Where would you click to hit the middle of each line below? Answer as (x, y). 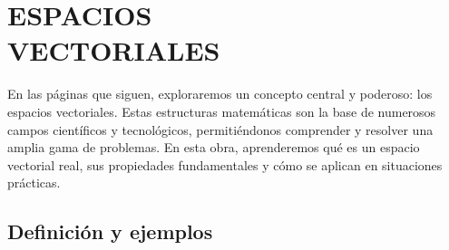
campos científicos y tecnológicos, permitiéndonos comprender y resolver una (220, 129)
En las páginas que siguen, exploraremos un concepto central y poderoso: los (220, 94)
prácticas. (34, 183)
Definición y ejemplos (110, 231)
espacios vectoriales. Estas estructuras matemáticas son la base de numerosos (222, 111)
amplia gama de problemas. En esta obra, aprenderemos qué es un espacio (214, 147)
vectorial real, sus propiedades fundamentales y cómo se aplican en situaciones (225, 164)
